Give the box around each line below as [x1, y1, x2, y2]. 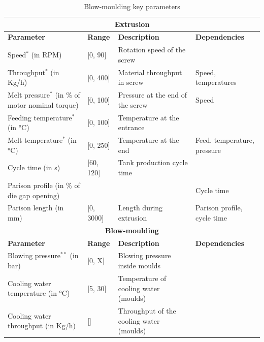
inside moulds [118, 260, 161, 271]
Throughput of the [118, 305, 176, 316]
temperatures [195, 77, 237, 87]
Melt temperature [8, 135, 63, 145]
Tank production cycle [118, 157, 188, 168]
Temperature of [118, 272, 167, 283]
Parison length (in [8, 202, 64, 213]
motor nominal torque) [8, 99, 79, 110]
